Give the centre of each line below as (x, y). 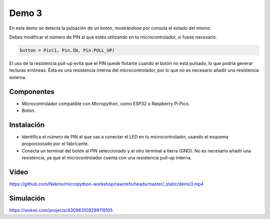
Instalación (27, 125)
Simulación (27, 198)
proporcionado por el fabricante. (55, 144)
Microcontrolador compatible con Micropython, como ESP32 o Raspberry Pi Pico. (106, 103)
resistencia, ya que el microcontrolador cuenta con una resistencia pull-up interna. (107, 158)
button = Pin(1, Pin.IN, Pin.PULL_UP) (67, 50)
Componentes (32, 92)
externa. (18, 77)
